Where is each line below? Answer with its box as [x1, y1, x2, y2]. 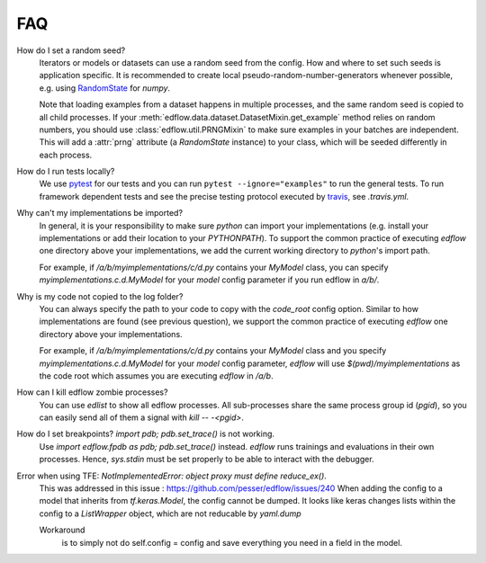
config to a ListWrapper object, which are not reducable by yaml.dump [39, 508, 301, 519]
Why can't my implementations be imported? [16, 208, 184, 219]
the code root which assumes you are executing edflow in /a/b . [39, 370, 274, 381]
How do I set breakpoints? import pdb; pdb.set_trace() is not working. [16, 428, 274, 440]
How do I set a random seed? [16, 45, 126, 56]
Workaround [39, 524, 85, 535]
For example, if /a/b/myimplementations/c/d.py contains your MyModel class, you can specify [39, 262, 389, 273]
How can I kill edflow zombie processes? [16, 387, 168, 398]
